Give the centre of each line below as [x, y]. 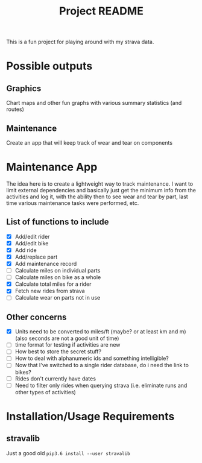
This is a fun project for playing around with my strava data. [80, 42]
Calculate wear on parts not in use [58, 298]
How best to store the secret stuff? [58, 351]
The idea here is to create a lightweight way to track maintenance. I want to [100, 184]
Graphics [24, 88]
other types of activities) [46, 392]
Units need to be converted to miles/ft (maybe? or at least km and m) [100, 332]
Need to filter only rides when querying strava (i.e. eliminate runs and [101, 385]
